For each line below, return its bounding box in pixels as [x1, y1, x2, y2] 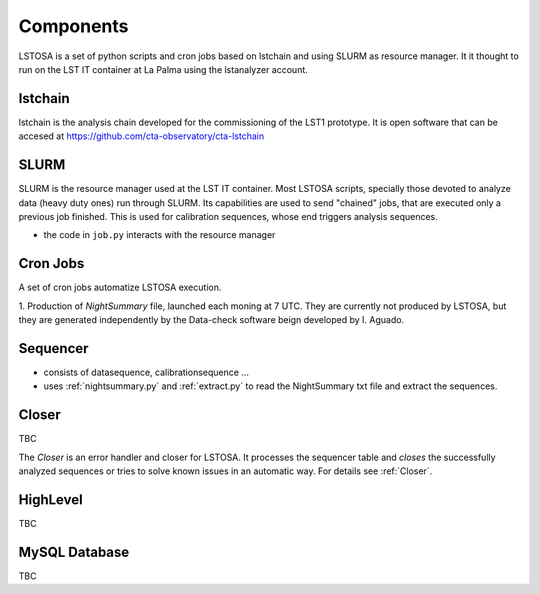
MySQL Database [18, 543, 130, 560]
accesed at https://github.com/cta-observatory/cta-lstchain [18, 130, 265, 142]
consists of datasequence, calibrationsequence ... [43, 366, 250, 378]
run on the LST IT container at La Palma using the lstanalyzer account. [18, 63, 309, 75]
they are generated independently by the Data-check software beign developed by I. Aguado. [18, 314, 405, 325]
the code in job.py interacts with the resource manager [43, 229, 276, 241]
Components [18, 15, 129, 37]
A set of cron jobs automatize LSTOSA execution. [18, 281, 222, 294]
